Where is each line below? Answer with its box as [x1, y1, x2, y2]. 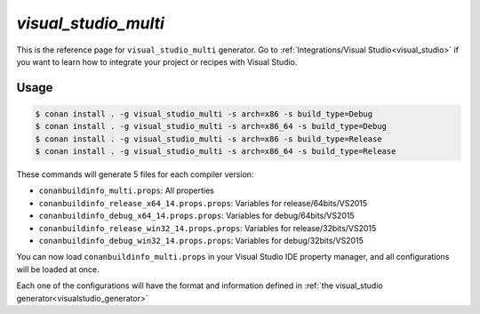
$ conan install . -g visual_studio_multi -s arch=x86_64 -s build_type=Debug [35, 121, 387, 132]
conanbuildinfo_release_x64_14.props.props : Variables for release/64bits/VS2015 [38, 197, 368, 208]
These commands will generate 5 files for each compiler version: [16, 169, 254, 180]
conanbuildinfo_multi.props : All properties [38, 185, 215, 196]
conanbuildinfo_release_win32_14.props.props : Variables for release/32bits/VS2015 [38, 222, 377, 233]
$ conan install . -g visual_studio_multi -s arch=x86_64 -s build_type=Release [35, 147, 396, 157]
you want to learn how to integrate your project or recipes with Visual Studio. [16, 56, 298, 67]
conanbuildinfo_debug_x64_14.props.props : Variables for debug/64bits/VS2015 [38, 210, 355, 221]
